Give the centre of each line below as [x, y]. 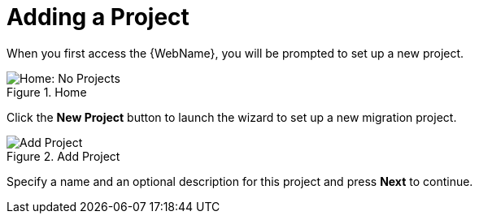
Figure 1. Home [47, 92]
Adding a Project [98, 17]
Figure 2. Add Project [63, 156]
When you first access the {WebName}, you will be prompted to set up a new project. [235, 53]
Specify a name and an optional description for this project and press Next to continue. [240, 181]
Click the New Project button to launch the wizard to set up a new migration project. [232, 117]
